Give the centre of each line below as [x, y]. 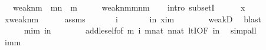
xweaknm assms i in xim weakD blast [133, 19]
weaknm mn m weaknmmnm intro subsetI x [129, 7]
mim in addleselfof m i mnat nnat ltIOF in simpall [140, 30]
